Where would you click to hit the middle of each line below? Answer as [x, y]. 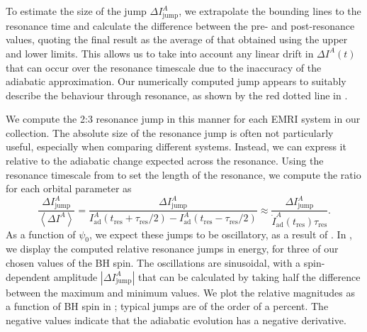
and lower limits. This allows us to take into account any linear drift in [160, 53]
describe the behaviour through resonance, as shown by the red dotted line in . [177, 95]
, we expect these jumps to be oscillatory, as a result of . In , [220, 234]
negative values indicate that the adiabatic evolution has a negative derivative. [176, 320]
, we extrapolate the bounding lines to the [270, 11]
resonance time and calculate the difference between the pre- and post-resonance [180, 25]
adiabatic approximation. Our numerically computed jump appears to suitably [176, 81]
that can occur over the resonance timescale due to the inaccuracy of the [164, 67]
